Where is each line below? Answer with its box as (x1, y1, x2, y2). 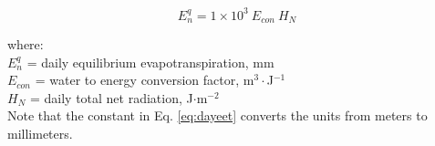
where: (7, 34, 44, 53)
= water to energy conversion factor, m (35, 70, 254, 89)
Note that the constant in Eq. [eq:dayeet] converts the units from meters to (7, 106, 428, 125)
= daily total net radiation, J (29, 88, 193, 107)
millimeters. (7, 123, 73, 142)
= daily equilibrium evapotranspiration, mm (26, 52, 274, 71)
